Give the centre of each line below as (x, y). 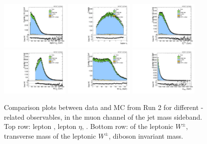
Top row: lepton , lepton (40, 126)
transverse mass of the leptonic (50, 135)
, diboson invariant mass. (146, 135)
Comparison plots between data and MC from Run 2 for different (101, 107)
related (14, 117)
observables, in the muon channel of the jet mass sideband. (114, 117)
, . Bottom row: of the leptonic (128, 126)
